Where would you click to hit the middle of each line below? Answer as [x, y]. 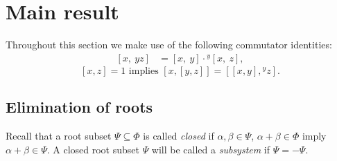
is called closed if [179, 135]
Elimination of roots [79, 107]
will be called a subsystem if [211, 149]
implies [144, 71]
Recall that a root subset [59, 135]
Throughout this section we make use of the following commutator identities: [169, 45]
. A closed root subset [93, 149]
